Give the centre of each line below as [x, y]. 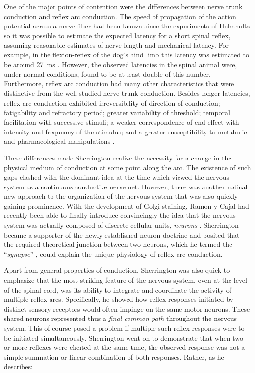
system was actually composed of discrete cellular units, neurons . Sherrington [121, 225]
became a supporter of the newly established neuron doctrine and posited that [122, 234]
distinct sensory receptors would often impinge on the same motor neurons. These [127, 308]
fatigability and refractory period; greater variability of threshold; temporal [117, 112]
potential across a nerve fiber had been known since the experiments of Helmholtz [127, 26]
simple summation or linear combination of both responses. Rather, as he [114, 357]
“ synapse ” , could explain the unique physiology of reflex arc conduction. [113, 253]
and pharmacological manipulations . [59, 141]
